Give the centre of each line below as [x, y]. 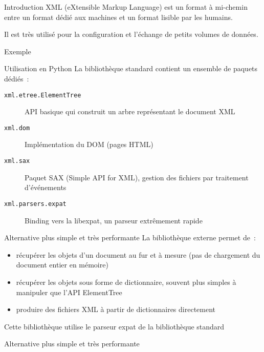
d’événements [46, 187]
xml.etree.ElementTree [43, 95]
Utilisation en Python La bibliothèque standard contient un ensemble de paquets [131, 68]
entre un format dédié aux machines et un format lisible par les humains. [118, 17]
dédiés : [17, 78]
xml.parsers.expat [35, 204]
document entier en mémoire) [62, 265]
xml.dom [17, 128]
